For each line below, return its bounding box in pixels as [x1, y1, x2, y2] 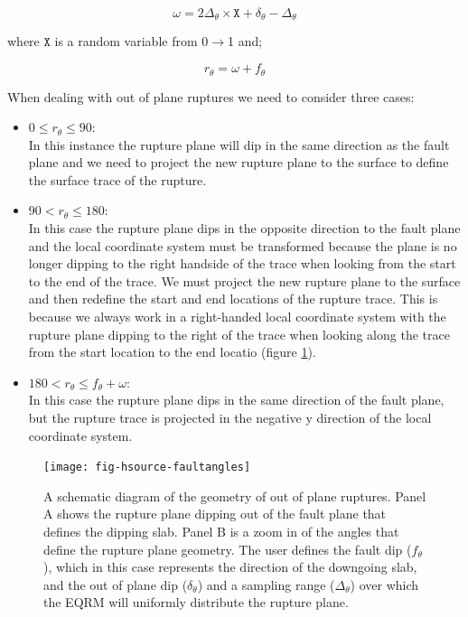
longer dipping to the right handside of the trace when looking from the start [28, 254, 456, 273]
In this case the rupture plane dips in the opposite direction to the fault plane [28, 219, 461, 238]
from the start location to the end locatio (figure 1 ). [28, 342, 316, 361]
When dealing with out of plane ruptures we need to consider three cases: [7, 87, 415, 106]
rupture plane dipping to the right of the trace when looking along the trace [28, 324, 450, 343]
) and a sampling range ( [197, 575, 335, 594]
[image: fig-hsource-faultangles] [43, 461, 251, 474]
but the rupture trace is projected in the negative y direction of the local [28, 408, 432, 426]
